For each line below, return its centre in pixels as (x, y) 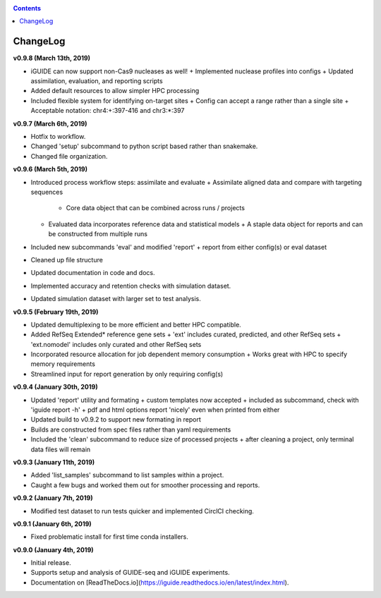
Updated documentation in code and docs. (93, 273)
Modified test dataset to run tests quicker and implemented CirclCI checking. (142, 511)
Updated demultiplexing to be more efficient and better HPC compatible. (136, 324)
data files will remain (61, 449)
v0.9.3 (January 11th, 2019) (54, 462)
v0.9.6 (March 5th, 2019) (50, 169)
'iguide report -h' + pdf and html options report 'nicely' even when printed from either (155, 410)
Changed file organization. (69, 156)
